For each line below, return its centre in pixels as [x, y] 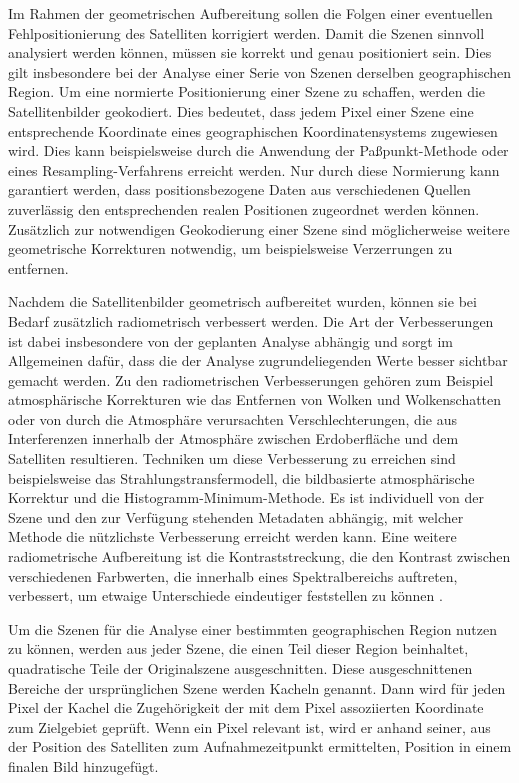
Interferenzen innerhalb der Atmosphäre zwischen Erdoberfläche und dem [233, 438]
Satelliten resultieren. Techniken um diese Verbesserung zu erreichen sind [232, 458]
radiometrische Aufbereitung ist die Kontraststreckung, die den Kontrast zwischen [259, 556]
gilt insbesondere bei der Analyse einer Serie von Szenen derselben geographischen [260, 71]
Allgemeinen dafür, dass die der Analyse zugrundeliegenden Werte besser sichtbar [258, 360]
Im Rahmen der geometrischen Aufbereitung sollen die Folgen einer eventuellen [250, 13]
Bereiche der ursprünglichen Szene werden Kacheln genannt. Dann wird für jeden [257, 687]
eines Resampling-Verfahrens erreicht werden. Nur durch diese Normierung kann [254, 169]
